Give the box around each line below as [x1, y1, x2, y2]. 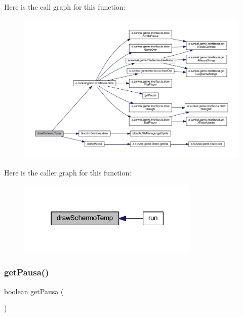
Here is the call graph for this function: [4, 2, 126, 12]
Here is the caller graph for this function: [4, 167, 132, 178]
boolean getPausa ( [4, 286, 64, 296]
